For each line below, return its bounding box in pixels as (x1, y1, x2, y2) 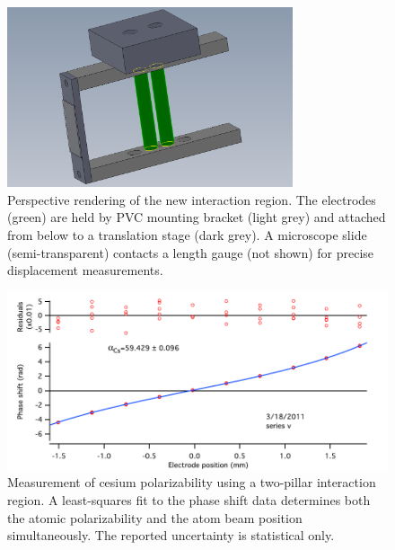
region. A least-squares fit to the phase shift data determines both (7, 490, 371, 509)
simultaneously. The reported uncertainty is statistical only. (7, 526, 335, 545)
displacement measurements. (7, 261, 163, 279)
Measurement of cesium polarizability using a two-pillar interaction (7, 473, 376, 492)
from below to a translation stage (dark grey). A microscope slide (7, 226, 367, 244)
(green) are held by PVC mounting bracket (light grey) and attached (7, 208, 386, 226)
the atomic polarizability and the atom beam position (7, 508, 303, 527)
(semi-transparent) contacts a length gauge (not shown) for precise (7, 243, 374, 262)
